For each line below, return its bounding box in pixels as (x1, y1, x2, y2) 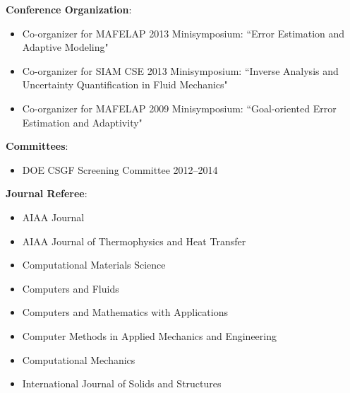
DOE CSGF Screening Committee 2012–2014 (22, 162, 218, 177)
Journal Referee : (6, 186, 87, 201)
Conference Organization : (6, 2, 132, 16)
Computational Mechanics (22, 352, 135, 367)
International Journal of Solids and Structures (22, 376, 222, 391)
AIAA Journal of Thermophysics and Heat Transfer (22, 233, 246, 248)
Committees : (6, 139, 68, 153)
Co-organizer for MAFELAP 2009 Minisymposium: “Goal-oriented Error (22, 100, 337, 115)
